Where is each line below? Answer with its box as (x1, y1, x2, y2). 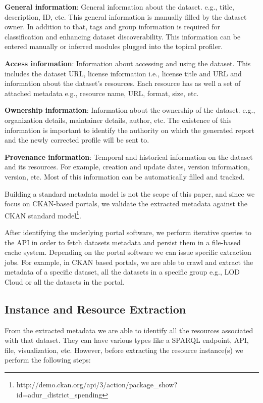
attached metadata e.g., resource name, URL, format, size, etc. (5, 87, 199, 98)
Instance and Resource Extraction (5, 301, 186, 317)
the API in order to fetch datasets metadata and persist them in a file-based (5, 237, 241, 247)
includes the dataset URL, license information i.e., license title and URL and (5, 68, 242, 78)
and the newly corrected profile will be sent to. (5, 135, 149, 145)
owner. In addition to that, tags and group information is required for (5, 21, 221, 32)
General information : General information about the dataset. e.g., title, (5, 2, 234, 12)
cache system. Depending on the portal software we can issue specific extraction (5, 247, 251, 257)
